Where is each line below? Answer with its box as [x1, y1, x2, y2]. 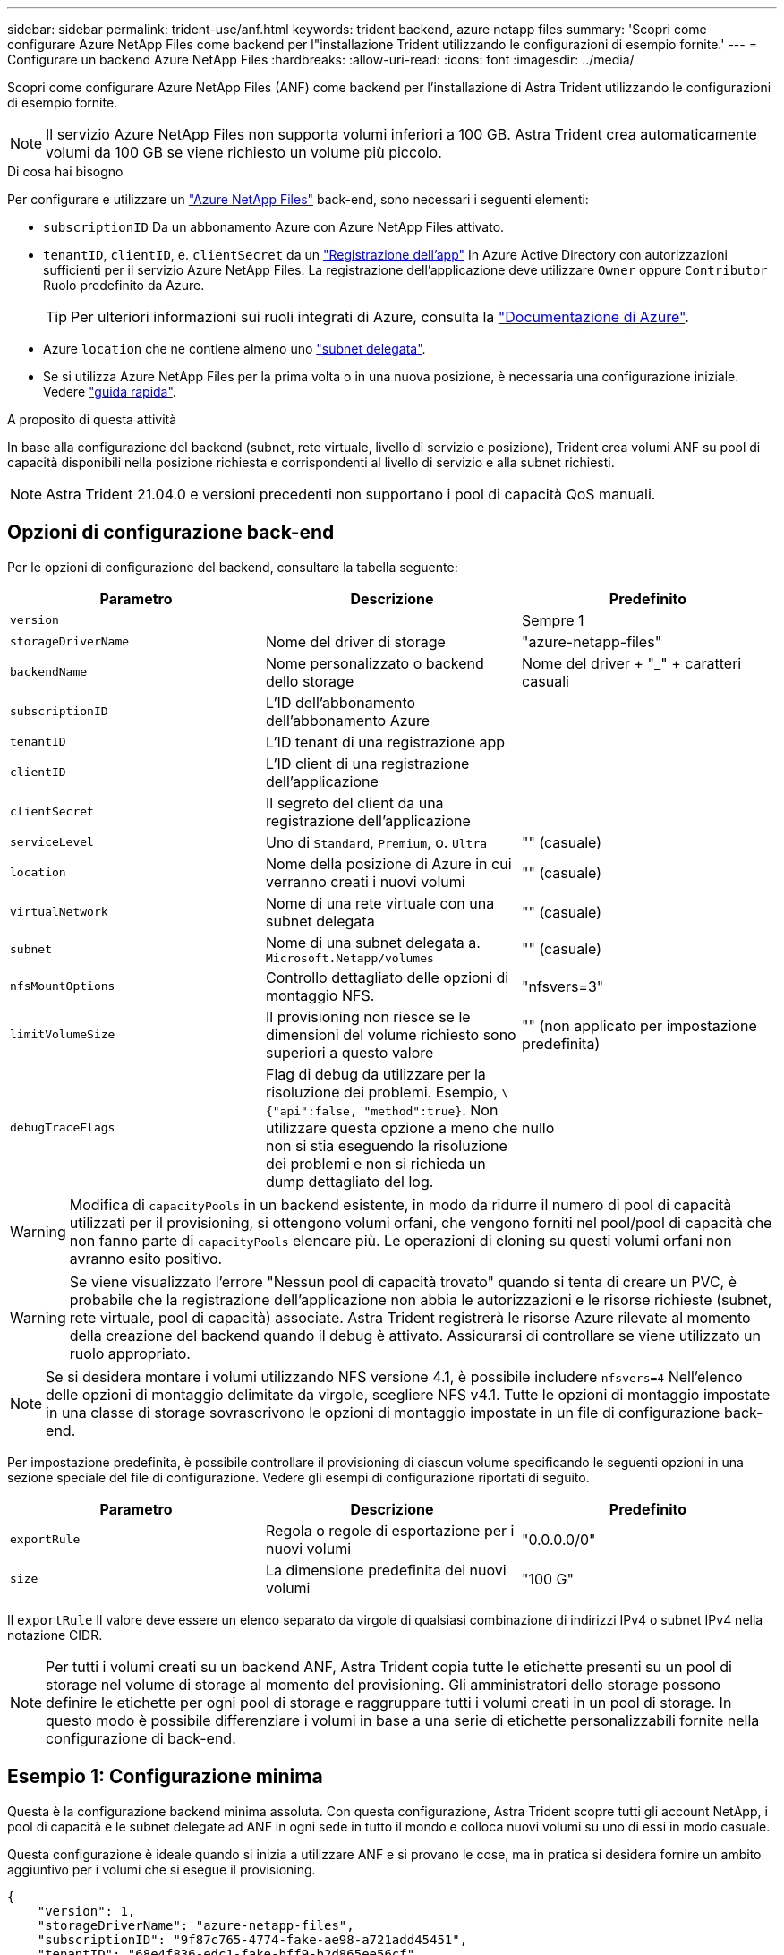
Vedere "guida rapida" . [43, 384, 176, 399]
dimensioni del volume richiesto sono [265, 1025, 516, 1044]
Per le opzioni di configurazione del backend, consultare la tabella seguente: [7, 559, 458, 575]
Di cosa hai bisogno [7, 164, 124, 179]
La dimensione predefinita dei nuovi [265, 1560, 507, 1579]
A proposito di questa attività [7, 412, 177, 427]
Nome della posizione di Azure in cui [265, 854, 512, 873]
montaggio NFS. [265, 986, 375, 1004]
